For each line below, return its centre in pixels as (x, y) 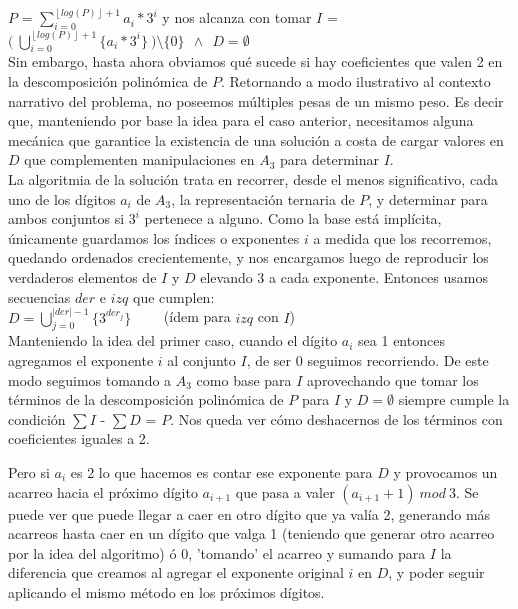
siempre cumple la (454, 399)
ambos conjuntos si (66, 218)
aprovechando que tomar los (393, 379)
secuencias (39, 296)
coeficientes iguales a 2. (79, 438)
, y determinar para (428, 198)
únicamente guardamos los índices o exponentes (154, 237)
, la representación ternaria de (263, 198)
